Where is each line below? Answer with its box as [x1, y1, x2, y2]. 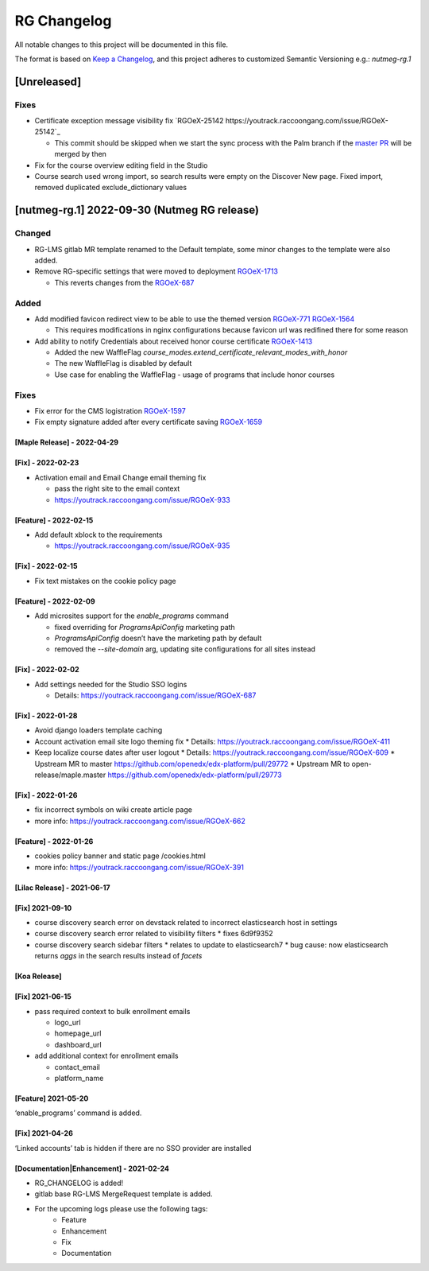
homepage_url [54, 1028, 102, 1038]
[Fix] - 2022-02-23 [14, 458, 79, 468]
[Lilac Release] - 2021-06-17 [14, 883, 110, 892]
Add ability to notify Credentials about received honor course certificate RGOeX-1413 [34, 336, 313, 346]
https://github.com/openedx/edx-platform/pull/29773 [107, 770, 282, 779]
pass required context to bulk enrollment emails [34, 1006, 191, 1016]
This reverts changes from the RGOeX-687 [54, 278, 195, 287]
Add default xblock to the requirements [34, 530, 163, 539]
